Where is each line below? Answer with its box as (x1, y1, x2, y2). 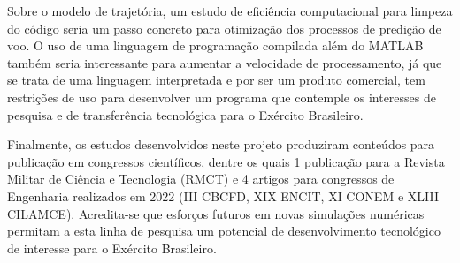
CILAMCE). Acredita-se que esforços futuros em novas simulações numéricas (7, 204, 425, 222)
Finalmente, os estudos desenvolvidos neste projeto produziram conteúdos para (7, 135, 435, 154)
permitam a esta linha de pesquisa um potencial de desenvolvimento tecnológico (7, 222, 441, 240)
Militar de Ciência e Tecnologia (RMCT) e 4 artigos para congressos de (7, 169, 395, 188)
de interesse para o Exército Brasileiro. (7, 238, 217, 257)
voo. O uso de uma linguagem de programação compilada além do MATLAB (7, 36, 424, 55)
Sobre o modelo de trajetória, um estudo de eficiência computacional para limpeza (7, 2, 453, 19)
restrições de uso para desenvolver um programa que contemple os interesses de (7, 87, 436, 106)
